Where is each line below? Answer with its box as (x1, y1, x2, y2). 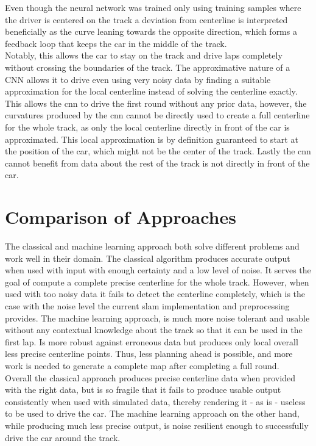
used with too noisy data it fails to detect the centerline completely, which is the (5, 287, 306, 300)
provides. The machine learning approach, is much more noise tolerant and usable (5, 311, 310, 324)
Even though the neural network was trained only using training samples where (5, 1, 301, 13)
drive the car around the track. (5, 431, 121, 444)
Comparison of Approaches (5, 204, 236, 229)
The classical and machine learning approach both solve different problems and (5, 240, 300, 253)
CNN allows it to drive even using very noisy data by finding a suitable (5, 73, 271, 85)
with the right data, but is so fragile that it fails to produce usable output (5, 383, 281, 396)
